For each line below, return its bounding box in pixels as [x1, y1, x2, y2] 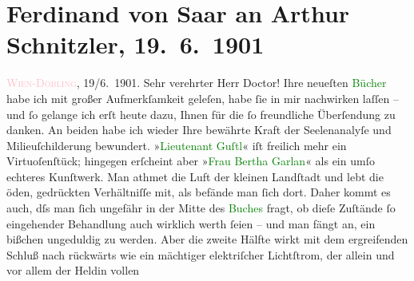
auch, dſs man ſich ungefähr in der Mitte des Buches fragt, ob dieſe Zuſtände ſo [6, 200, 396, 216]
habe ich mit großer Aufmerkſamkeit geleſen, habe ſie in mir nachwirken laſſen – [6, 89, 399, 106]
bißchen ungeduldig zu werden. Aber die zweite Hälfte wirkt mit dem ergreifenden [6, 231, 408, 247]
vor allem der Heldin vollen [6, 262, 140, 279]
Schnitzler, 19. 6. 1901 [6, 28, 265, 61]
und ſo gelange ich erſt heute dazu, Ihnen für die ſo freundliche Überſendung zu [6, 105, 396, 122]
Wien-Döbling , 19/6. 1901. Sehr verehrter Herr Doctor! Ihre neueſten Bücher [6, 74, 387, 91]
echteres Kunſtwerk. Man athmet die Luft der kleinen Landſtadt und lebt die [6, 168, 384, 184]
